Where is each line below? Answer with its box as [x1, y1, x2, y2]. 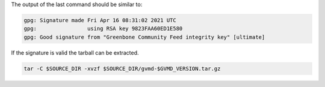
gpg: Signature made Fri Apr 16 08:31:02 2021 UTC [23, 17, 177, 23]
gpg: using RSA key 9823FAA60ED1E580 [23, 25, 183, 32]
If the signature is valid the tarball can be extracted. [11, 49, 139, 56]
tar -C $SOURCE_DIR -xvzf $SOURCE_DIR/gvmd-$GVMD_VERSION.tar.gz [23, 65, 221, 72]
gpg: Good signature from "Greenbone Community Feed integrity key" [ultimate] [23, 34, 265, 40]
